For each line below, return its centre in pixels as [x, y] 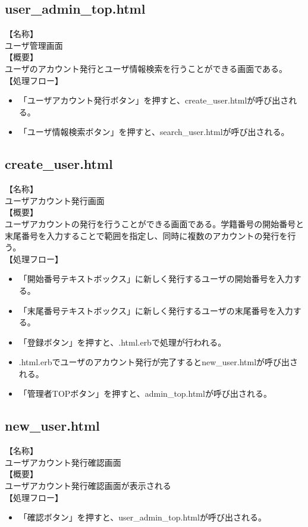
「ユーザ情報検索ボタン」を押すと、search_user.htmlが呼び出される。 [154, 132]
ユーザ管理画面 [34, 45]
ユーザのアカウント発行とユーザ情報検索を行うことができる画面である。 [146, 68]
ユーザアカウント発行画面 [55, 200]
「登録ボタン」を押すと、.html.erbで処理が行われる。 [122, 342]
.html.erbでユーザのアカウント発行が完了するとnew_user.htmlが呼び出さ [158, 362]
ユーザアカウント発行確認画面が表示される [88, 486]
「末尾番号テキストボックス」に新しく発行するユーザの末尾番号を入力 [156, 310]
